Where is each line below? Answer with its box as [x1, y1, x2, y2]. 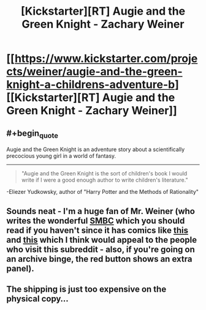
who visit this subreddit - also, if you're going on [6, 244, 195, 254]
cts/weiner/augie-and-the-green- [6, 65, 183, 79]
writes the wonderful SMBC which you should [6, 215, 185, 226]
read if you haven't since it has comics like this [6, 225, 189, 235]
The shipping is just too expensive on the [6, 284, 167, 294]
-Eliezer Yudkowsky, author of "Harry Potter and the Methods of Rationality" [6, 188, 199, 196]
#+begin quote [6, 128, 58, 140]
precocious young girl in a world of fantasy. [6, 152, 116, 160]
